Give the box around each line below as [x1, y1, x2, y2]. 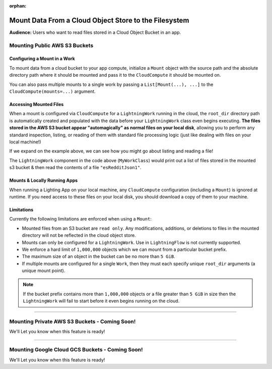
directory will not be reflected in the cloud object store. [22, 232, 136, 238]
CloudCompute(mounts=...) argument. [9, 88, 96, 94]
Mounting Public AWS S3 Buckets [9, 42, 94, 49]
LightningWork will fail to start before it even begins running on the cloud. [23, 298, 180, 304]
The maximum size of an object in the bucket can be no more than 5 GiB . [22, 253, 176, 259]
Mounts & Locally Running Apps [9, 177, 78, 184]
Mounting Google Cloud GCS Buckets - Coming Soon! [9, 346, 143, 353]
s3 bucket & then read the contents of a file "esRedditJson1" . [9, 165, 142, 171]
